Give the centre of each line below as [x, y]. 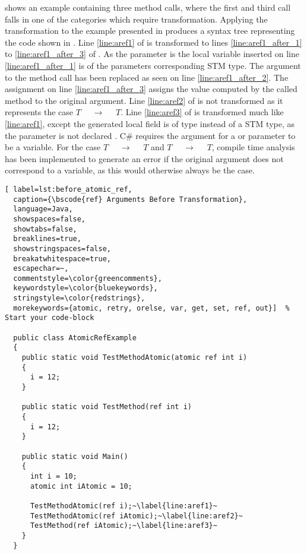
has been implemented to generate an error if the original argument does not [144, 158]
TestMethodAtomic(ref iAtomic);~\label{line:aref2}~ [136, 516]
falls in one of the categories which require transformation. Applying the [136, 19]
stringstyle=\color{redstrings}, [79, 298]
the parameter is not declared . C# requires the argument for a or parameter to [150, 135]
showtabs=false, [45, 229]
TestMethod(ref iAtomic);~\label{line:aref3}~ [124, 526]
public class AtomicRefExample [75, 338]
